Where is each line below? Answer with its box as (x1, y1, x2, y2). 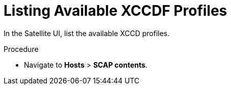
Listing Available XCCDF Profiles (4, 2, 227, 19)
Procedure (4, 44, 39, 53)
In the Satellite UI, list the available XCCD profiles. (4, 28, 170, 38)
